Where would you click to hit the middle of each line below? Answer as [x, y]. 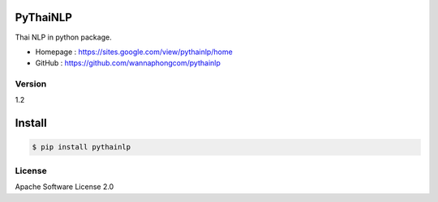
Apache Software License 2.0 [64, 187]
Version [31, 84]
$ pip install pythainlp [82, 147]
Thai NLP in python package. [64, 37]
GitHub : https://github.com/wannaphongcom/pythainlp [128, 63]
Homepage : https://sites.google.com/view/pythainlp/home [134, 52]
